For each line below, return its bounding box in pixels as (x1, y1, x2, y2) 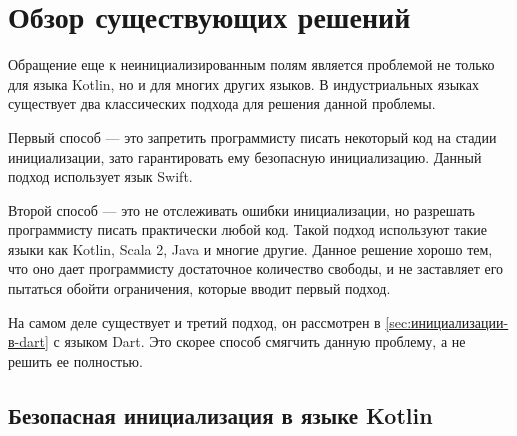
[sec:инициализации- (385, 311, 509, 332)
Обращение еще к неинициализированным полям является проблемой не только (8, 54, 495, 75)
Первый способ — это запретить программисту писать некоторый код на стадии (8, 126, 497, 147)
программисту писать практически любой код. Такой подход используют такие (8, 219, 488, 240)
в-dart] (8, 331, 49, 352)
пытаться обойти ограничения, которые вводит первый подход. (8, 278, 391, 299)
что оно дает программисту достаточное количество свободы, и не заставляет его (8, 258, 504, 279)
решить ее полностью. (8, 350, 143, 371)
